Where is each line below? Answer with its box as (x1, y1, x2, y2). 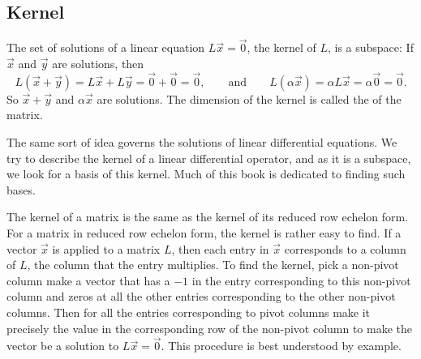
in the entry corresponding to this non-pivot (191, 271, 411, 288)
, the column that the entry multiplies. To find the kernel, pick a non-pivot (27, 256, 399, 273)
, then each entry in (171, 240, 269, 257)
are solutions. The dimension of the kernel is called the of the (97, 90, 402, 107)
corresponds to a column (284, 240, 406, 257)
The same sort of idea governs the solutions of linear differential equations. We (6, 134, 397, 151)
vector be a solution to (6, 337, 119, 354)
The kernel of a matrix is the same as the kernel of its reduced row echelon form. (6, 208, 409, 225)
